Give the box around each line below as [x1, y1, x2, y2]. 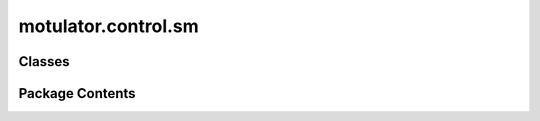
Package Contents [18, 85, 136, 102]
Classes [18, 53, 70, 70]
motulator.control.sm [18, 15, 199, 37]
